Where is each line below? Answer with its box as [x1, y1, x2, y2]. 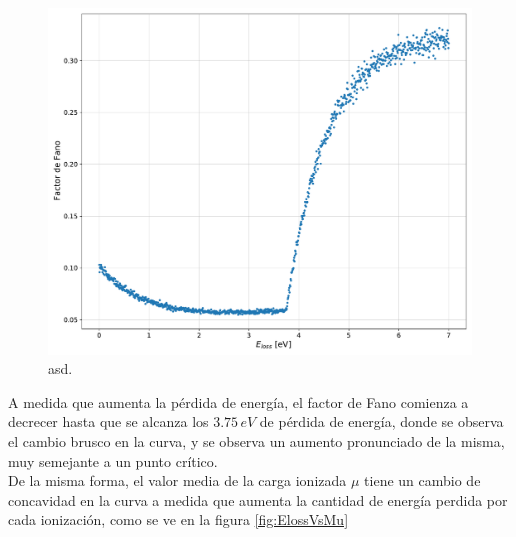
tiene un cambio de [364, 470, 481, 491]
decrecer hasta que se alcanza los [8, 411, 209, 432]
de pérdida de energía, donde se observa [259, 411, 504, 432]
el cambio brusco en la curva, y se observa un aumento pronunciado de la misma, [8, 430, 505, 451]
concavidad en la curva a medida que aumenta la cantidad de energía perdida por [8, 489, 508, 510]
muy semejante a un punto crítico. [8, 450, 218, 471]
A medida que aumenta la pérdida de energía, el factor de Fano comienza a [8, 391, 469, 412]
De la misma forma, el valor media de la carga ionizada [8, 470, 347, 491]
